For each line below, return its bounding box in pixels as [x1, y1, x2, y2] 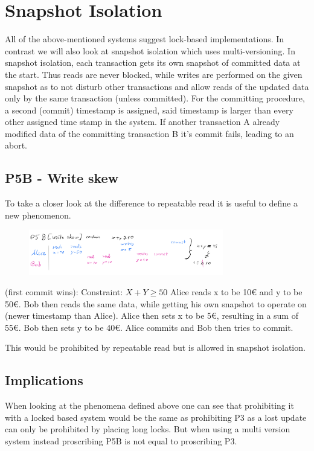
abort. [5, 139, 28, 152]
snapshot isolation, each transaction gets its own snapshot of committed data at [5, 56, 301, 69]
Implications [5, 371, 83, 389]
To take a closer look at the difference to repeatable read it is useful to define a [5, 197, 298, 210]
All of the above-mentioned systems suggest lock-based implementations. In [5, 33, 284, 45]
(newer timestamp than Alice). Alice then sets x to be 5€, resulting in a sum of [5, 309, 298, 322]
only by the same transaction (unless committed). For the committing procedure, [5, 92, 305, 104]
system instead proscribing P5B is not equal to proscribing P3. [5, 434, 237, 447]
